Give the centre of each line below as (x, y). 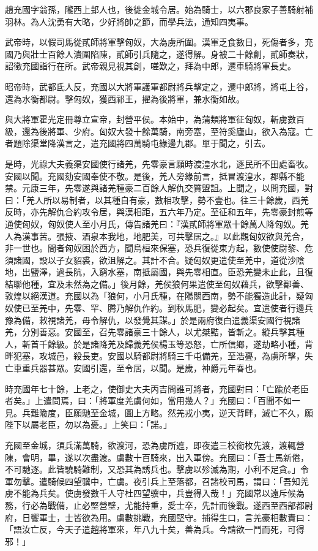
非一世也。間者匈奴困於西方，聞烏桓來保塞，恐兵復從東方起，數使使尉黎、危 (159, 248)
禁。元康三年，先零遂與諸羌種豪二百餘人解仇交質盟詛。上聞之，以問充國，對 (159, 188)
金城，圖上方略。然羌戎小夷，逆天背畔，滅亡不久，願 (206, 412)
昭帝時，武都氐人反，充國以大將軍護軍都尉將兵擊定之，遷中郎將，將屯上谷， (159, 86)
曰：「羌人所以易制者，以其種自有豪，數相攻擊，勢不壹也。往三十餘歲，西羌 (157, 199)
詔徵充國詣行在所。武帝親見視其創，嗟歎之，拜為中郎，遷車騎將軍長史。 (150, 66)
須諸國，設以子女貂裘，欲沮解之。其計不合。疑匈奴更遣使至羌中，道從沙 (150, 260)
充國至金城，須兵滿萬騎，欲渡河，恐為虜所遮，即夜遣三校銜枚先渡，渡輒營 (155, 445)
